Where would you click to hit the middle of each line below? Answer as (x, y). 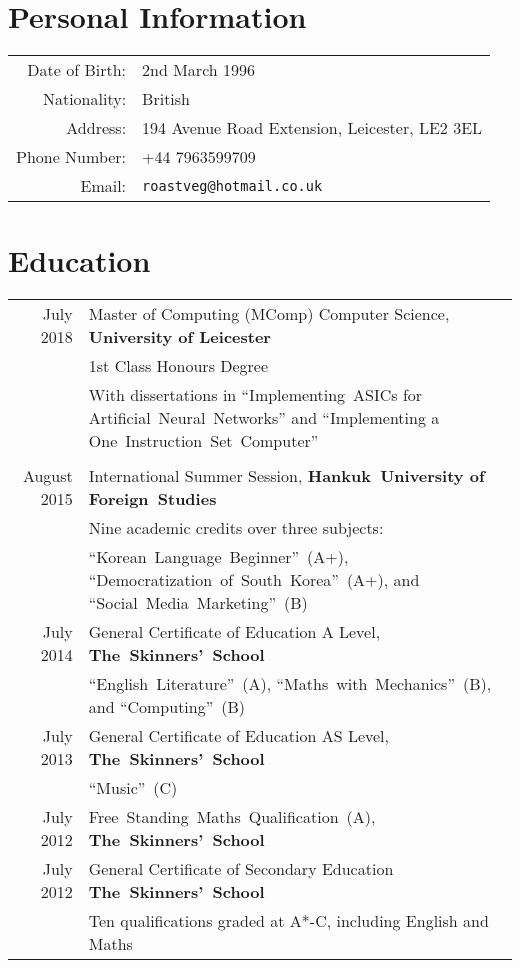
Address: (96, 128)
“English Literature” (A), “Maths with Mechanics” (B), (290, 684)
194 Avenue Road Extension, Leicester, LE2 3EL (312, 128)
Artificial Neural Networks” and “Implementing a (264, 418)
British (166, 99)
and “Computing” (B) (167, 707)
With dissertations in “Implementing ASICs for (255, 395)
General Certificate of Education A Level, (234, 632)
